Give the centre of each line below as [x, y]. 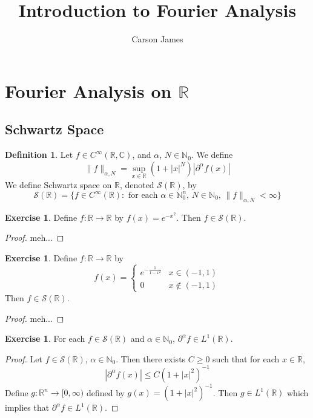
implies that [27, 407]
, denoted [137, 184]
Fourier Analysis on [88, 90]
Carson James [157, 39]
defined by [105, 392]
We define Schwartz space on [58, 184]
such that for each [246, 358]
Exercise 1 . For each [45, 338]
